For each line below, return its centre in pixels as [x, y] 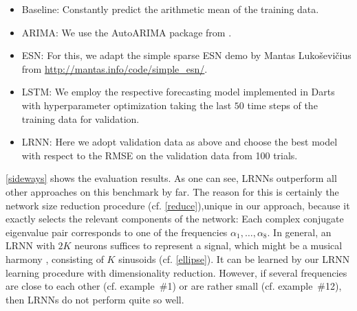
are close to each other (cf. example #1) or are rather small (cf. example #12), [174, 286]
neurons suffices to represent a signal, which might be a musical [208, 245]
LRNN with [30, 245]
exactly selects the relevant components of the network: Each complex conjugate [175, 219]
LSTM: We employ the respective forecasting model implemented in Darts [178, 92]
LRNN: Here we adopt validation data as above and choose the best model [180, 142]
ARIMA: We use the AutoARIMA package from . [127, 32]
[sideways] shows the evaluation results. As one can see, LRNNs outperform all [171, 178]
